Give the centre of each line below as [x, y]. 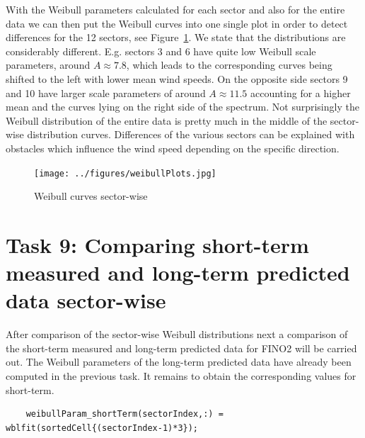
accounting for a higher [300, 92]
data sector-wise [86, 300]
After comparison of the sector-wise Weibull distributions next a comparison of [177, 334]
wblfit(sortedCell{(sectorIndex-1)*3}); [102, 428]
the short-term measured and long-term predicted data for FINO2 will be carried [181, 348]
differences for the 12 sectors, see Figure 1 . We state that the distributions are [176, 37]
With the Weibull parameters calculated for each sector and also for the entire [175, 9]
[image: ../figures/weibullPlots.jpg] [125, 173]
